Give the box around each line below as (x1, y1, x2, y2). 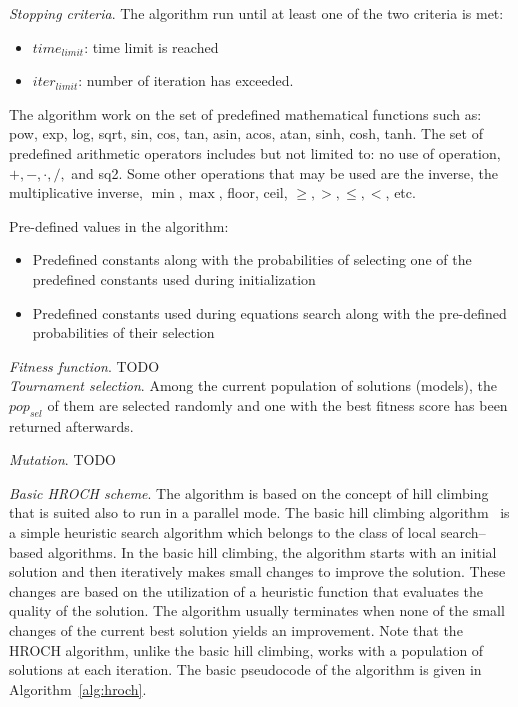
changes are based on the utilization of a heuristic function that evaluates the (9, 580, 484, 601)
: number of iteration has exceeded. (78, 70, 294, 91)
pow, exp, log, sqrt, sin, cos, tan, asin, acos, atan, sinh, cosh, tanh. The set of (9, 123, 483, 144)
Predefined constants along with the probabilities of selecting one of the (32, 249, 472, 270)
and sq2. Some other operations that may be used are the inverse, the (71, 162, 498, 183)
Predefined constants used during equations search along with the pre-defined (32, 302, 507, 323)
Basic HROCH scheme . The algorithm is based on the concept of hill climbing (9, 482, 489, 503)
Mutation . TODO (9, 449, 117, 470)
